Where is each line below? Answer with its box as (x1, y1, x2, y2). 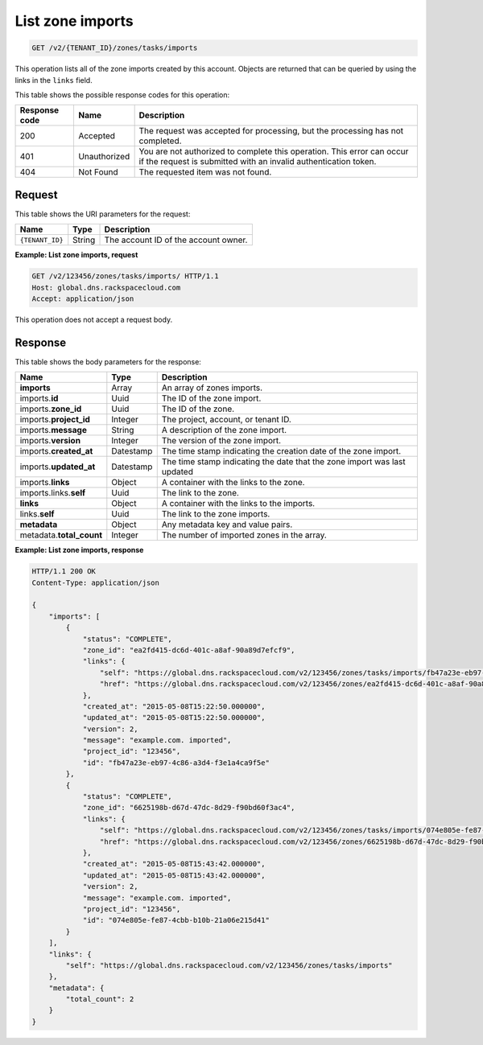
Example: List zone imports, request (14, 250, 138, 260)
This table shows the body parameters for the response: (14, 356, 201, 366)
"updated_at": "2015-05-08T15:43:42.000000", (82, 870, 266, 880)
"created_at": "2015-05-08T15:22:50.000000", (82, 701, 266, 711)
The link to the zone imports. (161, 508, 270, 520)
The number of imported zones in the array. (161, 529, 328, 541)
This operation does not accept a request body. (14, 315, 173, 324)
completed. (138, 135, 182, 146)
